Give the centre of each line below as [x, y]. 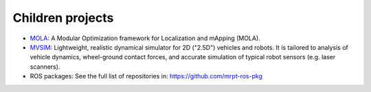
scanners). [45, 66]
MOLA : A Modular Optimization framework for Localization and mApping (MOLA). [145, 38]
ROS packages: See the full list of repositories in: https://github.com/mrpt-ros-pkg [146, 76]
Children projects [63, 18]
